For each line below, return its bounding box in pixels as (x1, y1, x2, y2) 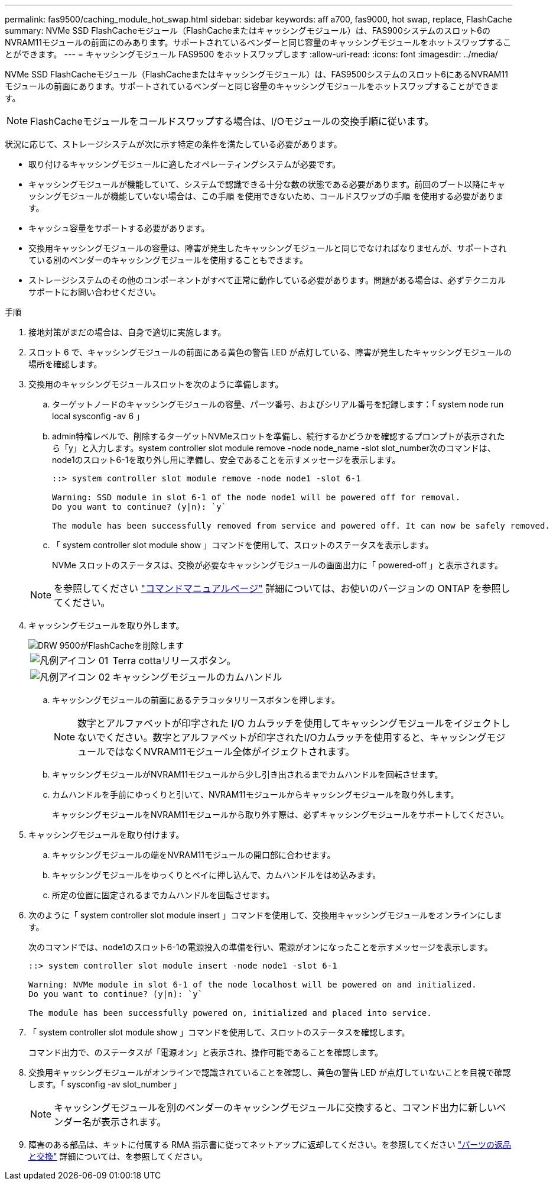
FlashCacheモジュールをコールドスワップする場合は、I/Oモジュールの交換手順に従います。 (30, 115, 434, 127)
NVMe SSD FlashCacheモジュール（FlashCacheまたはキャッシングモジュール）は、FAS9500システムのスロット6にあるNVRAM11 (5, 69, 508, 79)
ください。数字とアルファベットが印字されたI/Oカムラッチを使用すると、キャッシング (105, 731, 487, 743)
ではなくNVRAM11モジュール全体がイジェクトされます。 (106, 746, 355, 757)
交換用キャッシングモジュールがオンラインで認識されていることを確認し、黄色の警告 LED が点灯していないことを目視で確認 (28, 1067, 511, 1077)
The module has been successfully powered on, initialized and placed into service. (28, 1008, 432, 1018)
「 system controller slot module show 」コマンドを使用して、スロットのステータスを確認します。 (28, 1027, 410, 1037)
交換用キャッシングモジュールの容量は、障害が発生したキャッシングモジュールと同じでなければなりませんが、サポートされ (28, 243, 507, 253)
